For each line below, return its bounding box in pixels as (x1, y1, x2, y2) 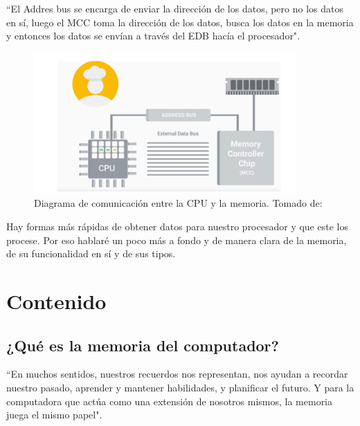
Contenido (6, 286, 107, 315)
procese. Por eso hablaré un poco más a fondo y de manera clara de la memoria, (6, 232, 347, 247)
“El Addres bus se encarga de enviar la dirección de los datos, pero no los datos (6, 1, 344, 15)
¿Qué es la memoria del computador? (6, 334, 279, 355)
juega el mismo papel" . (6, 407, 102, 422)
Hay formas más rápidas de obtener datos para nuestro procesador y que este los (6, 219, 348, 233)
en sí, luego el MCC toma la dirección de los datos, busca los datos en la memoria (6, 15, 354, 29)
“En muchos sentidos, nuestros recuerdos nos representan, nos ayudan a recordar (6, 367, 348, 381)
